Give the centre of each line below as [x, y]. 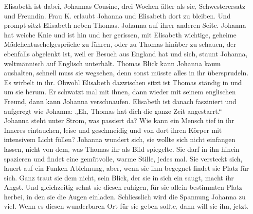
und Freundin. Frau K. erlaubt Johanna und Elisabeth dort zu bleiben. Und [117, 15]
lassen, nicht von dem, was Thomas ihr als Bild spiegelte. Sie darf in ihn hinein [122, 149]
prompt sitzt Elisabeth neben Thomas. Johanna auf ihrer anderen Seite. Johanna [125, 25]
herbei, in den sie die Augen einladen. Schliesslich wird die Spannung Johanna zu [125, 196]
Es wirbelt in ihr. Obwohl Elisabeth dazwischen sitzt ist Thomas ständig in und [123, 82]
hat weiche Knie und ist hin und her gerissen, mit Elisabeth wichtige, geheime [120, 34]
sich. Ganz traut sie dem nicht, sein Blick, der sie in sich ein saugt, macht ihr [119, 177]
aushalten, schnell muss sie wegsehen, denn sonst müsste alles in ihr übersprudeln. [126, 73]
